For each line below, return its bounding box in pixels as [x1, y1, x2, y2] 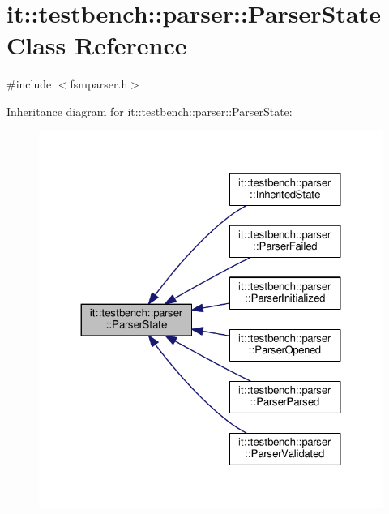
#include [6, 75, 52, 92]
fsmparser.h [70, 75, 128, 92]
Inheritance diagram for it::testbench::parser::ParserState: [6, 102, 293, 119]
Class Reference [6, 28, 187, 62]
